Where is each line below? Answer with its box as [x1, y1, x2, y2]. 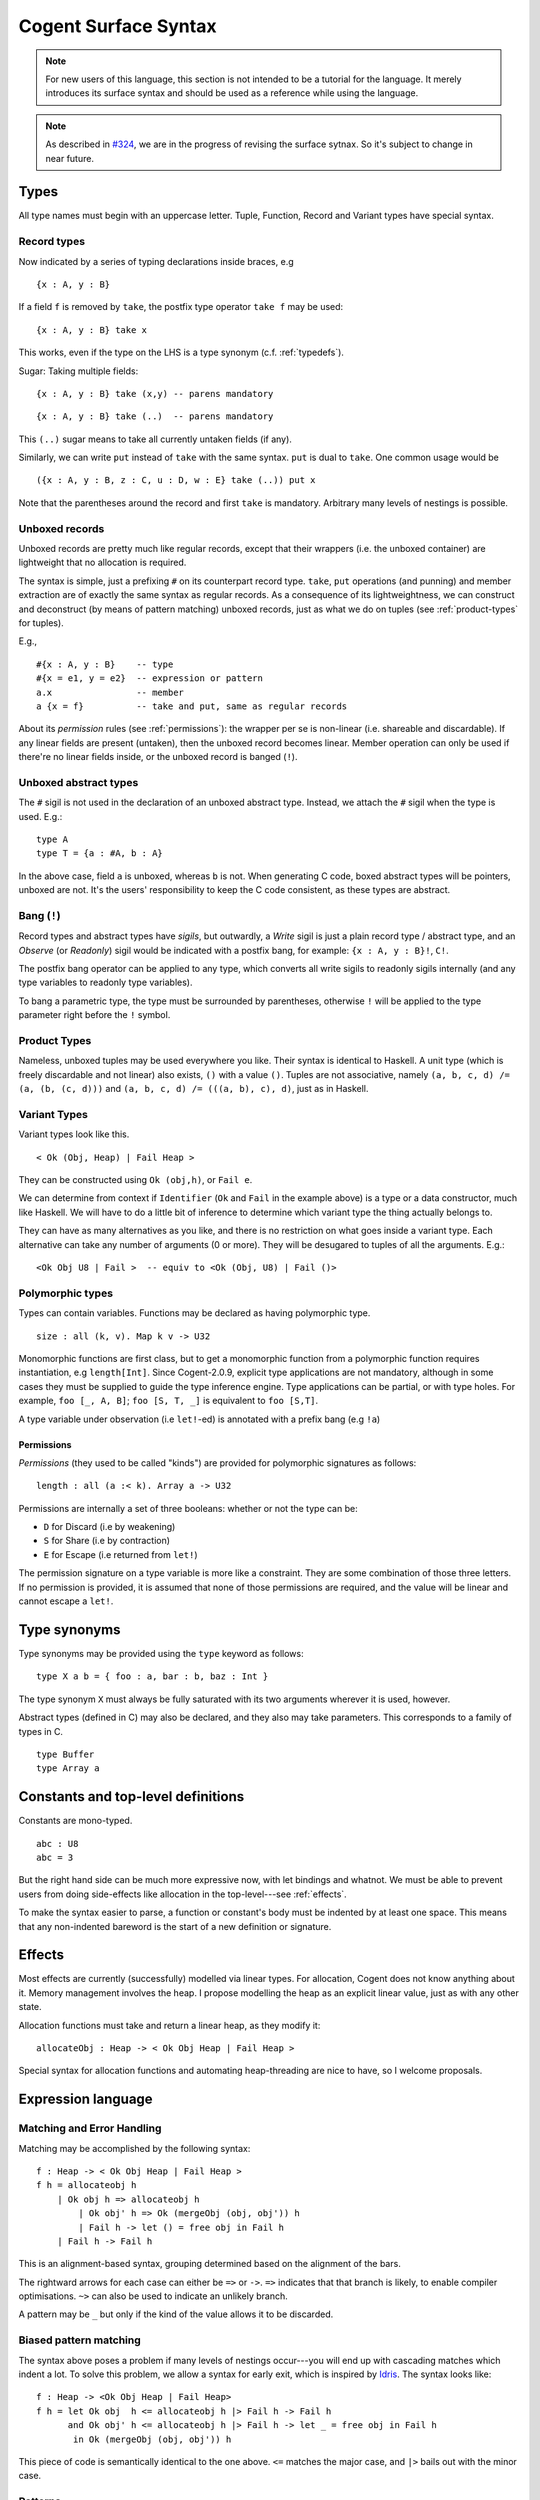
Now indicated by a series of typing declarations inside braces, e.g [18, 255, 294, 267]
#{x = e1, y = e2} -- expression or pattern [36, 673, 264, 684]
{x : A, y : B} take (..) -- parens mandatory [36, 411, 274, 422]
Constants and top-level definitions [18, 1788, 245, 1805]
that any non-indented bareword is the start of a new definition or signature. [18, 1920, 332, 1932]
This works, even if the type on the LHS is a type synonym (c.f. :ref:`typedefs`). [18, 346, 345, 359]
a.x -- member [36, 686, 185, 698]
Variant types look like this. [18, 1128, 130, 1140]
